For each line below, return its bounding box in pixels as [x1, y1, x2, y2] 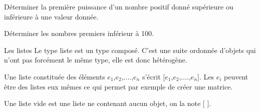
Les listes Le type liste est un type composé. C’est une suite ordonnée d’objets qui [4, 44, 256, 55]
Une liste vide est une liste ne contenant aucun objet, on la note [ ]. [4, 98, 211, 108]
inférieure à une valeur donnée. [4, 11, 99, 21]
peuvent [224, 71, 248, 81]
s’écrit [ [142, 71, 165, 81]
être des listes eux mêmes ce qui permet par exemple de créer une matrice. [4, 81, 233, 91]
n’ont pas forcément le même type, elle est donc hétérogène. [4, 54, 187, 65]
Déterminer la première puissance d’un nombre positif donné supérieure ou [4, 1, 233, 11]
